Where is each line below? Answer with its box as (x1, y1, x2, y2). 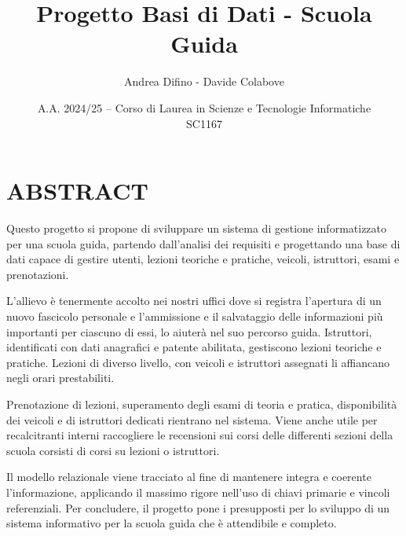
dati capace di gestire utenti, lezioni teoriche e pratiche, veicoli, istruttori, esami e (6, 251, 400, 267)
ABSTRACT (6, 174, 148, 207)
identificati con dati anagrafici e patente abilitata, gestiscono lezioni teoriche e (6, 339, 382, 355)
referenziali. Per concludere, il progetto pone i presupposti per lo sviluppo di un (6, 499, 390, 516)
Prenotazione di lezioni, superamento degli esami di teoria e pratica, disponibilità (6, 395, 397, 412)
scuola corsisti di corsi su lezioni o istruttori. (6, 442, 220, 458)
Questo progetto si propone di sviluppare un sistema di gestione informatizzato (6, 220, 387, 237)
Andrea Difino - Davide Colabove (124, 73, 284, 90)
